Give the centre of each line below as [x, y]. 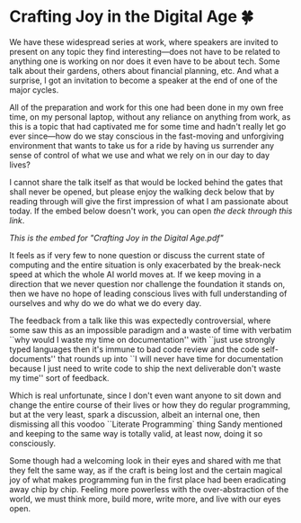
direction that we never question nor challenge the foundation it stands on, [147, 284]
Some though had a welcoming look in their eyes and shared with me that [145, 460]
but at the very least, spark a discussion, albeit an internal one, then [135, 414]
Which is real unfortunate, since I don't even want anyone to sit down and [145, 395]
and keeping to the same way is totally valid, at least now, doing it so [136, 433]
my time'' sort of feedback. [59, 378]
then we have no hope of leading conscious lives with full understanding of [148, 293]
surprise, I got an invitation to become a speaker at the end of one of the [144, 80]
